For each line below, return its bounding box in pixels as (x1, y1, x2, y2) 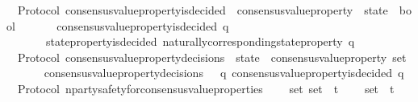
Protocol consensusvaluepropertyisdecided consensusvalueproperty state (17, 2, 388, 18)
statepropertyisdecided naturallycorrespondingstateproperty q (45, 33, 355, 50)
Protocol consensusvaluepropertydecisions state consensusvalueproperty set (17, 48, 407, 65)
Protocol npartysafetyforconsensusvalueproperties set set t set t (17, 80, 395, 96)
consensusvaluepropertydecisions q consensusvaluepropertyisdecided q (44, 64, 404, 81)
